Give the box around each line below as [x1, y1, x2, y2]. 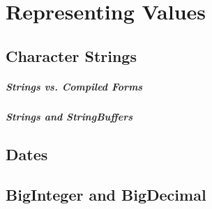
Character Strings [6, 45, 137, 66]
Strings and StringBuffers [6, 109, 133, 123]
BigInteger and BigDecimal [6, 184, 206, 206]
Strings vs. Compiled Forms [6, 79, 143, 93]
